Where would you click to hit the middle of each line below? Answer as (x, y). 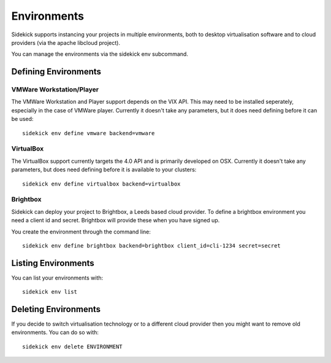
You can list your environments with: (57, 278)
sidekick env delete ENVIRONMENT (72, 346)
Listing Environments (53, 263)
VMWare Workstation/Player (55, 90)
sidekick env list (50, 292)
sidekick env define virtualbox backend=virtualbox (101, 184)
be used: (22, 119)
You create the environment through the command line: (81, 232)
